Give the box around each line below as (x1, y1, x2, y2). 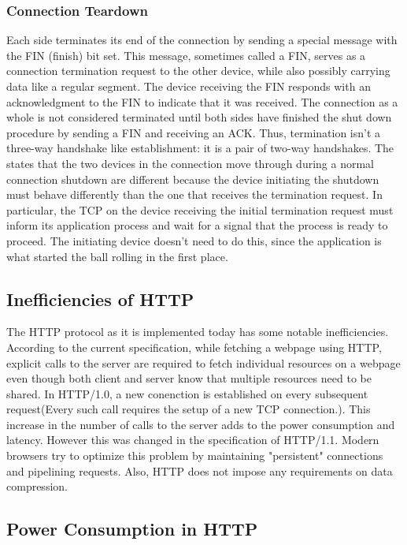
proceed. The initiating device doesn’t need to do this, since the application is (6, 232, 382, 248)
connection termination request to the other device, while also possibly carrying (6, 62, 390, 79)
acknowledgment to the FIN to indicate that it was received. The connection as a (6, 93, 398, 110)
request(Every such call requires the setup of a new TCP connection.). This (6, 401, 371, 417)
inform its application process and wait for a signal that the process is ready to (6, 217, 388, 233)
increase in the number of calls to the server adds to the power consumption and (6, 416, 395, 432)
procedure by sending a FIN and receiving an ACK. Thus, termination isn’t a (6, 124, 381, 140)
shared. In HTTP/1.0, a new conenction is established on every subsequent (6, 385, 368, 401)
